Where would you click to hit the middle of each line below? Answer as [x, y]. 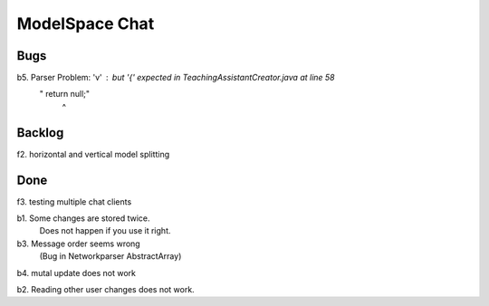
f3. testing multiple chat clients [74, 201]
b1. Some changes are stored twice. [83, 218]
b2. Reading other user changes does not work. [105, 289]
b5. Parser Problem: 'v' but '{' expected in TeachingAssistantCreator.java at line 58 [176, 78]
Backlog [40, 133]
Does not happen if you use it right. [105, 231]
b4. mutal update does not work [76, 273]
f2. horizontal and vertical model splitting [93, 154]
